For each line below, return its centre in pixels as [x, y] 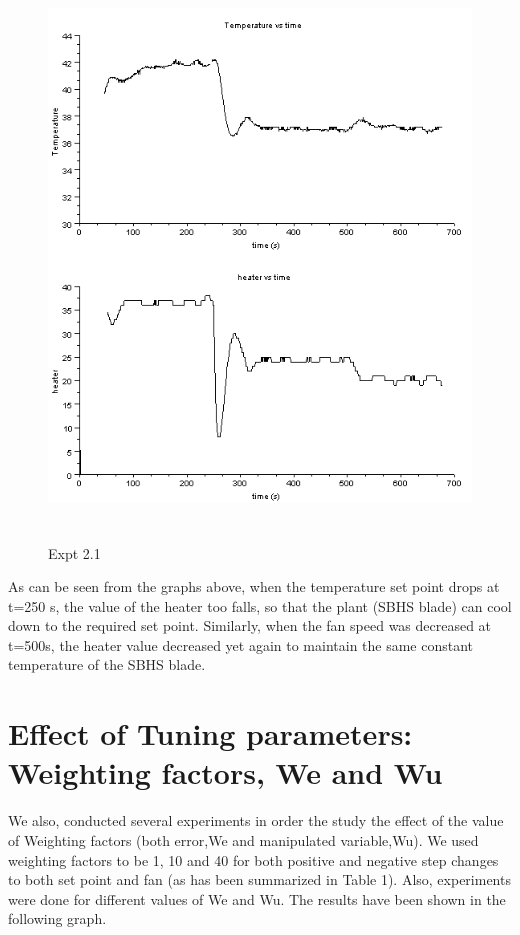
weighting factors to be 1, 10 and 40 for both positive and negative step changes [253, 859]
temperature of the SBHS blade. [107, 664]
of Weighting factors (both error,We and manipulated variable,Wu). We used [243, 839]
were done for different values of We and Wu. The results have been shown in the [257, 898]
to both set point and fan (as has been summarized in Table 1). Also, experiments [259, 879]
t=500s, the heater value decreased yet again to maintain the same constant [241, 644]
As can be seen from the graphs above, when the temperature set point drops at [254, 586]
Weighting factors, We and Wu [225, 772]
